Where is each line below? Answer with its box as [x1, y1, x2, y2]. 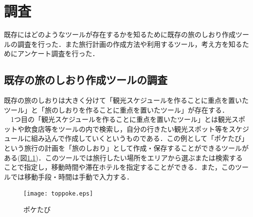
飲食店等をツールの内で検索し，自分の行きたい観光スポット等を [24, 123, 229, 134]
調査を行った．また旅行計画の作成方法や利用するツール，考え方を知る [17, 39, 242, 49]
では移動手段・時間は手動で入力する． [10, 171, 133, 181]
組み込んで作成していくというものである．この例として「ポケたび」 [31, 133, 249, 143]
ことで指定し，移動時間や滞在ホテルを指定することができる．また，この [4, 162, 235, 172]
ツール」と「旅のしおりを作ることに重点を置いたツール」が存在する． [4, 104, 229, 115]
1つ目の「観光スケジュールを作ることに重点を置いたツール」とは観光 [10, 114, 232, 124]
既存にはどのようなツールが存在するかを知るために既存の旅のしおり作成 [4, 29, 235, 39]
